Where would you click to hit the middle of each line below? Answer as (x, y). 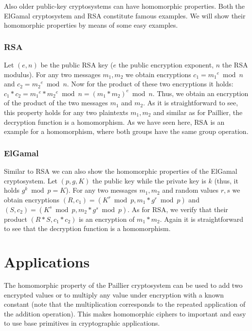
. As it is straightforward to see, (191, 103)
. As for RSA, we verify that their (178, 209)
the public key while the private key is (149, 180)
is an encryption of (107, 219)
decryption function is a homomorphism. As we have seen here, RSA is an (114, 122)
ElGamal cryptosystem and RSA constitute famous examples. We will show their (125, 15)
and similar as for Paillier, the (198, 112)
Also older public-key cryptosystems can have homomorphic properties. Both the (125, 6)
